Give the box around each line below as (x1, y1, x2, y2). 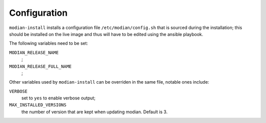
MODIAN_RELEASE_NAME (9, 50, 59, 55)
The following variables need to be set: (9, 40, 88, 46)
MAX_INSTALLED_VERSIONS (9, 102, 66, 108)
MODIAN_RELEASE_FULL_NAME (9, 63, 72, 69)
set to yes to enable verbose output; (21, 95, 96, 101)
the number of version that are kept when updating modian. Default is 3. (21, 109, 167, 115)
